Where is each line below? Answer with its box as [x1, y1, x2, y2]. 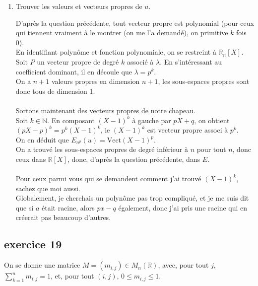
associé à [127, 56, 154, 67]
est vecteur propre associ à [147, 125, 228, 135]
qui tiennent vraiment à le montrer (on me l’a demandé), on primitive [15, 27, 228, 38]
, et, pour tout [50, 271, 94, 281]
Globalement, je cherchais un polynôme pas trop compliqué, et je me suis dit [15, 193, 249, 203]
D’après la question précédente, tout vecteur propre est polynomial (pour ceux [15, 17, 254, 28]
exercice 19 [4, 236, 62, 252]
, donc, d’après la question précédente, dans [67, 153, 200, 164]
